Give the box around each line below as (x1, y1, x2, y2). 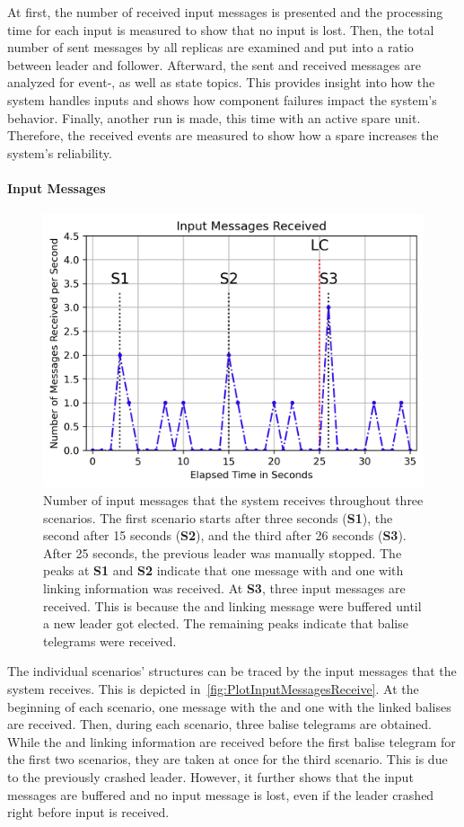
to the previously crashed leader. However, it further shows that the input (7, 767, 414, 786)
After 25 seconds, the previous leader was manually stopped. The (43, 543, 402, 562)
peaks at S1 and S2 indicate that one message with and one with (43, 561, 404, 580)
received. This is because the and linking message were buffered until (43, 596, 422, 615)
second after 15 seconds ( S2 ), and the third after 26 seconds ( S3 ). (43, 526, 407, 545)
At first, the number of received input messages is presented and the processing (7, 3, 443, 21)
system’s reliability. (7, 143, 112, 162)
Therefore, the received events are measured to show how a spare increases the (7, 126, 439, 145)
